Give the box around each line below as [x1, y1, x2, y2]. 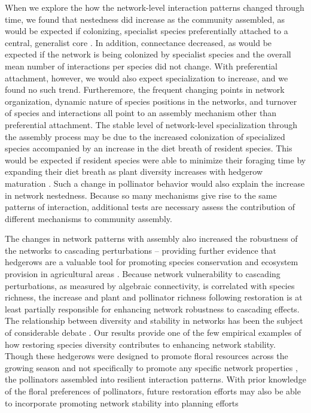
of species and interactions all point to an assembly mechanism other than [5, 107, 276, 119]
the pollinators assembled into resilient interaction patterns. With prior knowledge [5, 373, 306, 385]
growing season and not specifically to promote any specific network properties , [5, 361, 298, 373]
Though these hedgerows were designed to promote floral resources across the [5, 350, 288, 362]
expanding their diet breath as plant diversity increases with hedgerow [5, 165, 263, 178]
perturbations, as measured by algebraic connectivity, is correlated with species [5, 279, 295, 291]
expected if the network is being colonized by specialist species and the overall [5, 48, 291, 60]
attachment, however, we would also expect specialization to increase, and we [5, 71, 288, 84]
